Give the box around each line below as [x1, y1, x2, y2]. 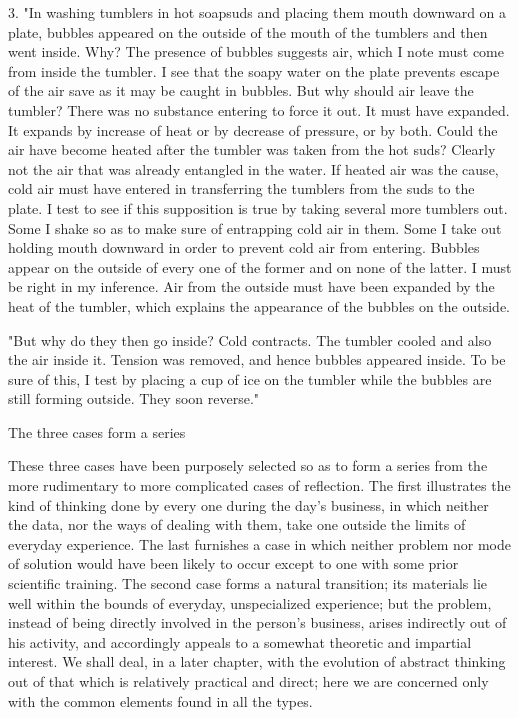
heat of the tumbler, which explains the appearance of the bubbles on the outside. [8, 295, 510, 316]
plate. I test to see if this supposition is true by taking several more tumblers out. [8, 197, 508, 218]
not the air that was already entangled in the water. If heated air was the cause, [8, 158, 499, 179]
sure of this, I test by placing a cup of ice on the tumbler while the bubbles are [8, 368, 492, 389]
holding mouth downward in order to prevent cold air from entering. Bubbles [8, 237, 480, 258]
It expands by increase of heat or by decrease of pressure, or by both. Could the [8, 119, 498, 140]
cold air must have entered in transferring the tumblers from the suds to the [8, 178, 475, 199]
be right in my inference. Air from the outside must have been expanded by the [8, 276, 495, 297]
